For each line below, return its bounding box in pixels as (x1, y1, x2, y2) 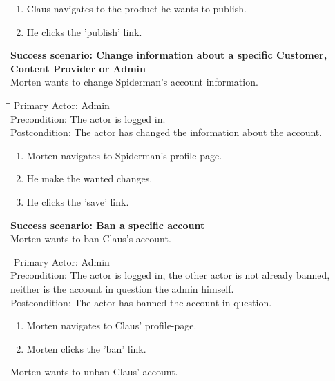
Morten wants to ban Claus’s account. (10, 231, 171, 246)
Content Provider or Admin (10, 61, 146, 75)
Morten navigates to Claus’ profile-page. (26, 318, 197, 333)
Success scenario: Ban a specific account (10, 217, 205, 232)
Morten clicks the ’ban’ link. (26, 341, 146, 355)
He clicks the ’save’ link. (26, 194, 129, 208)
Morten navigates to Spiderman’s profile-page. (26, 148, 222, 162)
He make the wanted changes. (26, 171, 153, 186)
